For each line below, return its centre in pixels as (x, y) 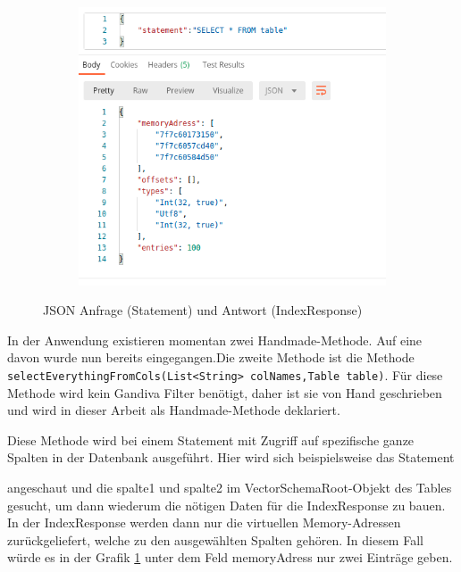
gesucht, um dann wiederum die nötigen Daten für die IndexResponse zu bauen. (226, 505)
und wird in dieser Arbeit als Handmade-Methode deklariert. (174, 410)
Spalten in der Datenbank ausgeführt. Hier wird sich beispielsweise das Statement (231, 457)
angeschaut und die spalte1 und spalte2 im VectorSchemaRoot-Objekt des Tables (230, 488)
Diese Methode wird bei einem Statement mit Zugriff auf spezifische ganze (211, 439)
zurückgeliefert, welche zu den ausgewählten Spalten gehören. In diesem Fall (215, 539)
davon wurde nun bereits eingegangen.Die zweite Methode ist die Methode (211, 357)
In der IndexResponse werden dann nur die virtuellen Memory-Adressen (204, 522)
